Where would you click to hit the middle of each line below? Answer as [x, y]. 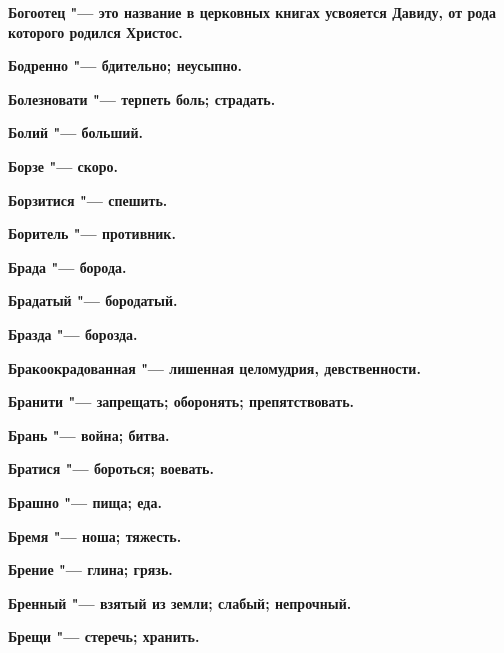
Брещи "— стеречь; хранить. [104, 636]
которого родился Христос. [95, 31]
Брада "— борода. [67, 266]
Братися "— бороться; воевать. [111, 468]
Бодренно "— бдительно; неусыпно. [125, 65]
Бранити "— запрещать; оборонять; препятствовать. [181, 401]
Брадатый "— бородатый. [93, 300]
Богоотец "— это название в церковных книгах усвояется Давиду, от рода [252, 12]
